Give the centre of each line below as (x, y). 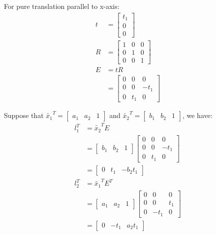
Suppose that (24, 115)
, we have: (197, 115)
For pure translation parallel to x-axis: (62, 6)
